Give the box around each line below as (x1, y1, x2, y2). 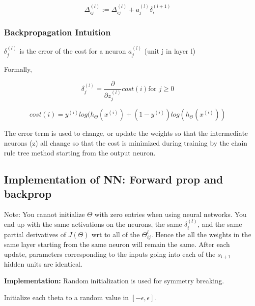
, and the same (198, 219, 242, 229)
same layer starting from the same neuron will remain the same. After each (4, 239, 230, 249)
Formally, (4, 63, 32, 74)
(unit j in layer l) (144, 46, 196, 56)
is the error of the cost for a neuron (19, 46, 126, 56)
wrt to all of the (91, 229, 140, 239)
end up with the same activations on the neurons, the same (4, 219, 182, 229)
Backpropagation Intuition (4, 26, 111, 38)
